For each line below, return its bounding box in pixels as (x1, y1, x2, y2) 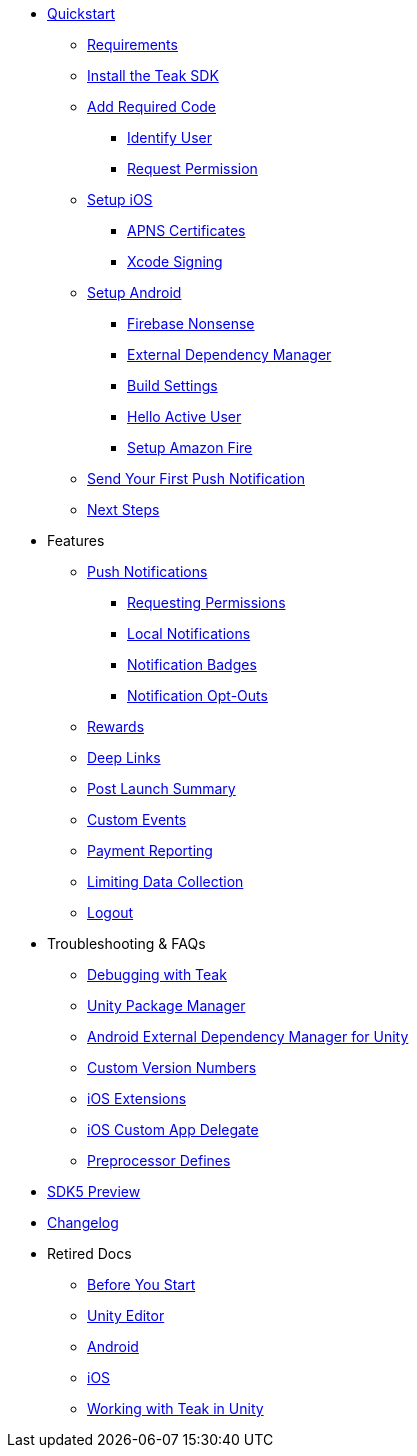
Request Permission (127, 160, 258, 177)
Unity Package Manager (87, 997, 246, 1014)
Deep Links (87, 749, 161, 766)
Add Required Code (87, 98, 217, 115)
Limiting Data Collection (87, 873, 244, 890)
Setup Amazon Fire (127, 439, 253, 456)
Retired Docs (47, 1245, 132, 1262)
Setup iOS (87, 191, 153, 208)
